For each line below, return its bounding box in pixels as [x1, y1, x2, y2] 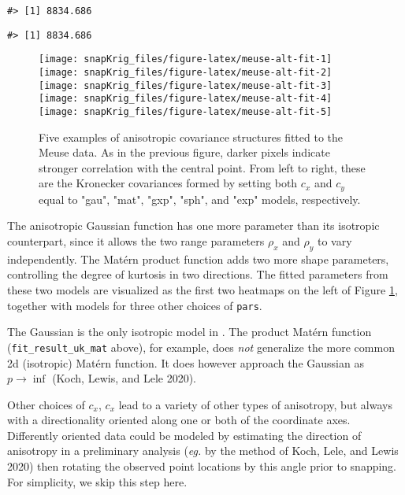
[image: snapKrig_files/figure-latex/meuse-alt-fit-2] [39, 66, 333, 78]
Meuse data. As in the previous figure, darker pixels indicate [39, 144, 330, 161]
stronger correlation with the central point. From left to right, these [39, 159, 366, 175]
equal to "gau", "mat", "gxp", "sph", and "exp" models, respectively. [39, 190, 361, 207]
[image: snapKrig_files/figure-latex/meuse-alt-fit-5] [39, 105, 333, 117]
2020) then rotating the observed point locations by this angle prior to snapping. [7, 458, 397, 475]
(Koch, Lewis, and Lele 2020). [52, 370, 197, 386]
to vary [318, 233, 352, 249]
